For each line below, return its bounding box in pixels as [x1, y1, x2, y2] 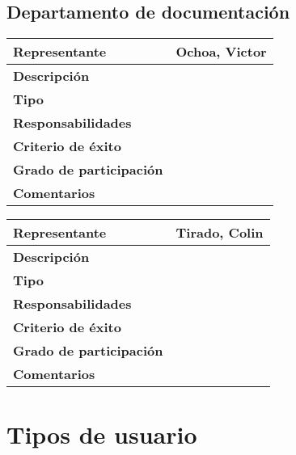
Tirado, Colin [175, 223, 264, 242]
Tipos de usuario [6, 418, 197, 451]
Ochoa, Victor [175, 42, 267, 61]
